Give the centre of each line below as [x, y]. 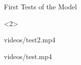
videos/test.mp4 [28, 56]
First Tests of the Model [40, 6]
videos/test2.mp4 [30, 40]
